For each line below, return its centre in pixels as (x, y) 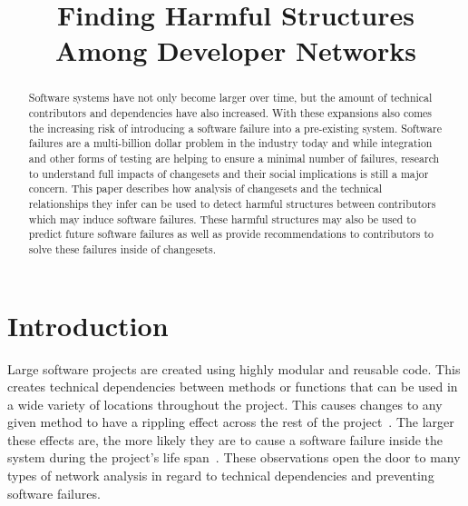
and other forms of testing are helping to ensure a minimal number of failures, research (234, 158)
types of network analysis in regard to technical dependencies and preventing (221, 476)
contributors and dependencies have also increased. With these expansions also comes (230, 113)
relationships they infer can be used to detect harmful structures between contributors (232, 203)
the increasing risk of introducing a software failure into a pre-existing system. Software (235, 128)
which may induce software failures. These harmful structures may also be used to (222, 218)
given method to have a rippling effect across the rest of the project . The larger (231, 422)
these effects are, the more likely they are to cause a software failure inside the (225, 439)
